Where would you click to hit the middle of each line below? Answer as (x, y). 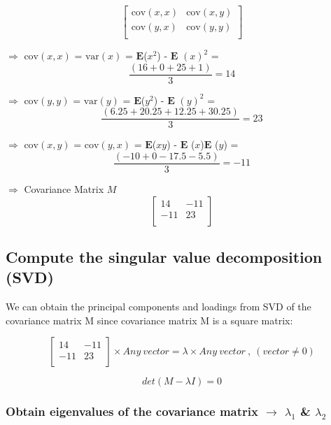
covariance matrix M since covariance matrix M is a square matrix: (149, 320)
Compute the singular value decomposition (164, 257)
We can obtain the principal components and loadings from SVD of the (159, 307)
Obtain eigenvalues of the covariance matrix (132, 411)
